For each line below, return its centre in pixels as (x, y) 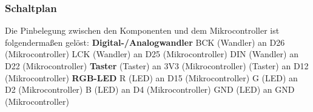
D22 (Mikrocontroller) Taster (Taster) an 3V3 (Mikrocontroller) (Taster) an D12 (157, 66)
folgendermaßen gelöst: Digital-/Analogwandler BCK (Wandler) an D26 (145, 42)
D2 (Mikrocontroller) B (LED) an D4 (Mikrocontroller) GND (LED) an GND (150, 89)
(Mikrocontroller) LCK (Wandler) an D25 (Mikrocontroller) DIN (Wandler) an (152, 54)
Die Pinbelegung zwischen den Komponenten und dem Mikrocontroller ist (142, 30)
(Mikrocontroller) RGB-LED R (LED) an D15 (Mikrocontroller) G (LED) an (151, 77)
